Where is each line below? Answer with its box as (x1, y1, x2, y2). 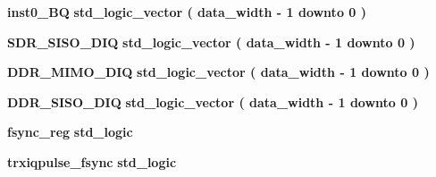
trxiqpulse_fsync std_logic (7, 152, 177, 171)
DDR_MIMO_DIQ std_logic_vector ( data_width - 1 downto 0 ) (7, 63, 430, 81)
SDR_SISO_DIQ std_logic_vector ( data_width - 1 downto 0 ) (7, 32, 415, 51)
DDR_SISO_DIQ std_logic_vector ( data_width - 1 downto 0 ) (7, 92, 418, 111)
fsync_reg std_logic (7, 122, 133, 141)
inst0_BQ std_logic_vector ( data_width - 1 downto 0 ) (7, 3, 367, 21)
